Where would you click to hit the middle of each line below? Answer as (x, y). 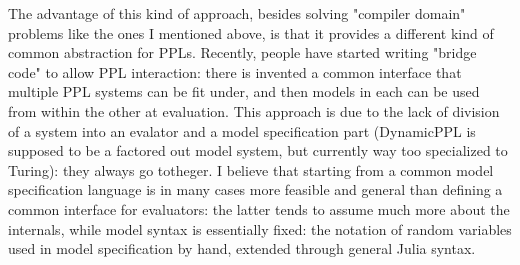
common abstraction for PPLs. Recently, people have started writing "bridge (242, 52)
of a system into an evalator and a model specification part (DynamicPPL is (242, 130)
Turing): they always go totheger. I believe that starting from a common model (251, 169)
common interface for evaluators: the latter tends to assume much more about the (259, 208)
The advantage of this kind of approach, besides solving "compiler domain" (237, 13)
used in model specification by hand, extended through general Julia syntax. (242, 248)
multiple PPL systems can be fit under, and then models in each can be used (244, 91)
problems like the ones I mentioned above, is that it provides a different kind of (251, 32)
